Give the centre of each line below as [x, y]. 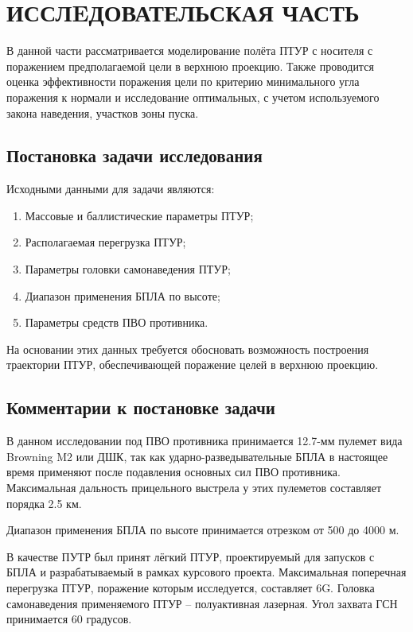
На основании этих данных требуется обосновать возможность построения [188, 349]
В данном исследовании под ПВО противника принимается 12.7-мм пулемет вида [205, 441]
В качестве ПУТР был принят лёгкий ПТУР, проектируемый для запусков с [191, 556]
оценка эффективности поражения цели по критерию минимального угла [183, 81]
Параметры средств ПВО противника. [117, 322]
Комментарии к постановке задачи [141, 407]
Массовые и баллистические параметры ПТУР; [139, 215]
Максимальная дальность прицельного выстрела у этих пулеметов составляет [194, 488]
